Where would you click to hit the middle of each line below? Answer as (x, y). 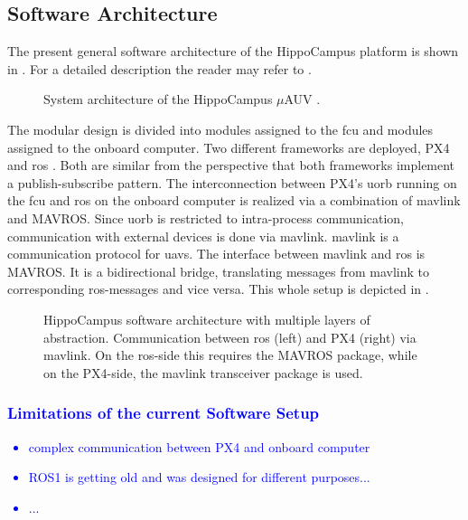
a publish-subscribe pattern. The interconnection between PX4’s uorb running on (232, 182)
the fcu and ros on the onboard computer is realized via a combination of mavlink (234, 200)
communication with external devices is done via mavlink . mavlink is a (203, 236)
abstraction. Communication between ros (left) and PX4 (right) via (230, 337)
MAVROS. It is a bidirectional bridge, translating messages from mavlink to (219, 271)
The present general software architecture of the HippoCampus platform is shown (233, 51)
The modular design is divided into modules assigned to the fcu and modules (220, 129)
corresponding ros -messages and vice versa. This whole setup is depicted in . (218, 289)
